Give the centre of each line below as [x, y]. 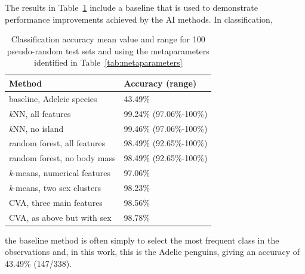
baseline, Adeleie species [53, 98]
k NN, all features [40, 113]
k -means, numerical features [60, 173]
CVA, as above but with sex [60, 217]
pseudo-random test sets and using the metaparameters [108, 50]
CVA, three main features [56, 202]
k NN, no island [36, 128]
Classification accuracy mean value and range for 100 [108, 39]
